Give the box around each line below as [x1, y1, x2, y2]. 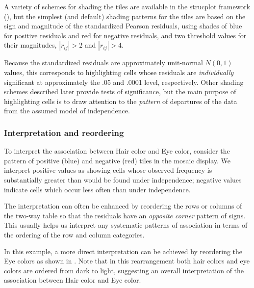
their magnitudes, [4, 40, 57, 50]
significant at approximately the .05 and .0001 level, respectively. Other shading [4, 77, 244, 87]
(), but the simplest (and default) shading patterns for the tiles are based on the [4, 11, 246, 21]
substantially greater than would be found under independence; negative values [4, 174, 242, 184]
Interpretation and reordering [4, 126, 124, 138]
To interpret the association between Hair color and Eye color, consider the [4, 146, 230, 156]
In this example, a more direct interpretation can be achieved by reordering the [4, 246, 243, 256]
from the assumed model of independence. [4, 105, 130, 116]
